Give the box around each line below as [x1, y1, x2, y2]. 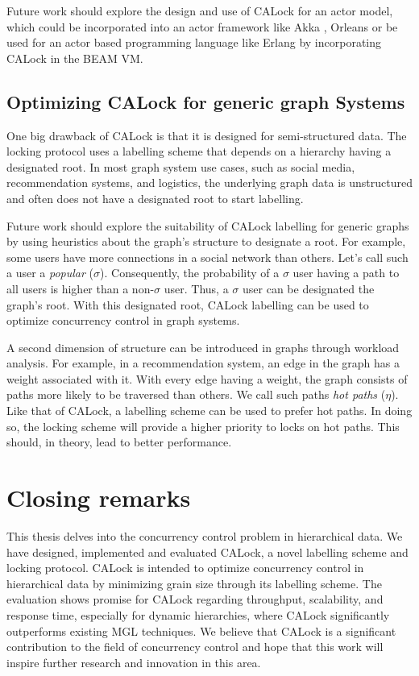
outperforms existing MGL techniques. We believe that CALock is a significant [6, 622, 396, 639]
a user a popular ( [6, 264, 94, 281]
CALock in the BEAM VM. [6, 49, 143, 66]
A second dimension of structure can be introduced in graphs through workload [6, 338, 400, 355]
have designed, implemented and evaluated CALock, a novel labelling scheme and [6, 543, 409, 560]
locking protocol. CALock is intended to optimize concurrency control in [6, 559, 364, 576]
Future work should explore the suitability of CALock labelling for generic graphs [6, 217, 409, 234]
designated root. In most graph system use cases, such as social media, [6, 158, 355, 175]
